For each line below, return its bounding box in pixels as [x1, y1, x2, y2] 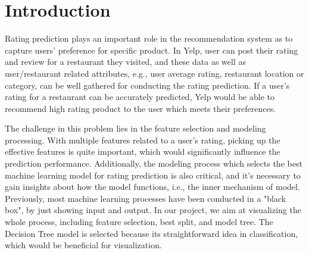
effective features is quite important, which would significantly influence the [5, 145, 280, 158]
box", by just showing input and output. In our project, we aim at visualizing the [5, 204, 301, 216]
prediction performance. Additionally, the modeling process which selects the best [5, 157, 302, 170]
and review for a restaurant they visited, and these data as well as [5, 55, 246, 68]
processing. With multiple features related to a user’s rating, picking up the [5, 133, 280, 146]
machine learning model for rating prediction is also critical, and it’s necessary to [5, 168, 301, 181]
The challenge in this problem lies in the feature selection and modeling [5, 122, 266, 135]
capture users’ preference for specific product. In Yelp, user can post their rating [5, 43, 298, 56]
